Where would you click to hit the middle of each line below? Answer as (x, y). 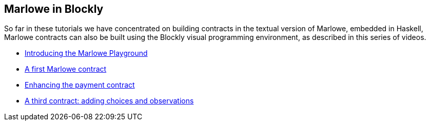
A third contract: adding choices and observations (109, 101)
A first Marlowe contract (66, 69)
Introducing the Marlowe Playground (86, 53)
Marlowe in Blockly (54, 9)
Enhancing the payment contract (80, 85)
